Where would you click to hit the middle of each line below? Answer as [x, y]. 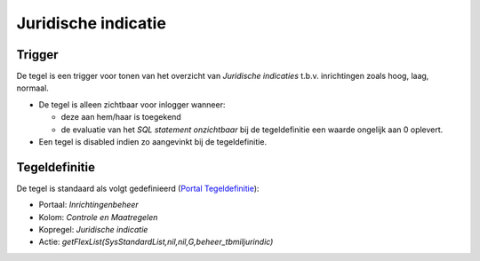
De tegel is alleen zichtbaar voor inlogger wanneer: [132, 104]
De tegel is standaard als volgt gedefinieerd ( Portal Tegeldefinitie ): [138, 188]
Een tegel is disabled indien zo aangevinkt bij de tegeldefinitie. [152, 142]
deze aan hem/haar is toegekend [121, 117]
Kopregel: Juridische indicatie [93, 230]
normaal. [32, 88]
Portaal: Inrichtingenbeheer [89, 205]
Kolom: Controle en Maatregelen [98, 217]
